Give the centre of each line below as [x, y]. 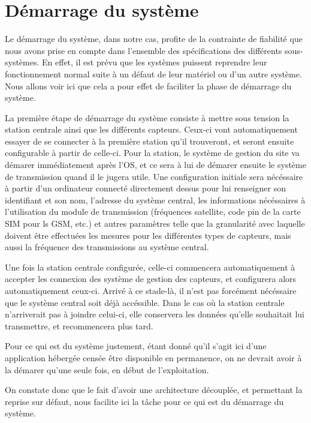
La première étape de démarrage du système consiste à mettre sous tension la [147, 117]
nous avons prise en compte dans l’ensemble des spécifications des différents [144, 50]
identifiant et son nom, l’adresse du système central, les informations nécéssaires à [155, 199]
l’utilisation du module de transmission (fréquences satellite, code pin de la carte [153, 211]
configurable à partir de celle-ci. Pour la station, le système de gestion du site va [152, 153]
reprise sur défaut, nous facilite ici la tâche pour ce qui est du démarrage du [144, 401]
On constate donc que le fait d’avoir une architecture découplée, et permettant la [154, 390]
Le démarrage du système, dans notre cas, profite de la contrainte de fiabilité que [154, 39]
